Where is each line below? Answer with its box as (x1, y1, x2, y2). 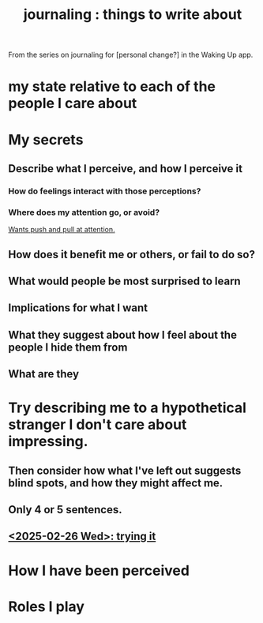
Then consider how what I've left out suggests (8, 463, 242, 477)
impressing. (8, 433, 88, 451)
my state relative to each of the (8, 77, 216, 96)
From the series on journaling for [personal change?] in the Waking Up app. (8, 50, 254, 60)
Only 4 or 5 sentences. (8, 503, 122, 516)
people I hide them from (8, 340, 128, 354)
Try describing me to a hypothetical (8, 399, 247, 417)
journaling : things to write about (23, 6, 242, 24)
